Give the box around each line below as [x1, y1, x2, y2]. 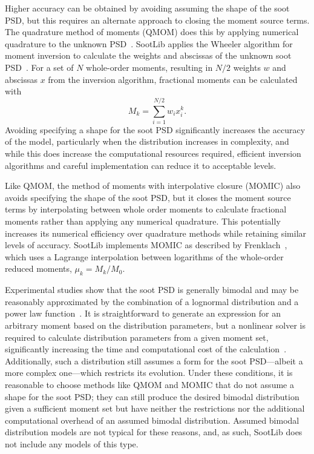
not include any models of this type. [5, 437, 139, 450]
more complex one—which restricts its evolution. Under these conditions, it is [5, 366, 293, 379]
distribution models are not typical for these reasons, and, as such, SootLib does [5, 426, 303, 438]
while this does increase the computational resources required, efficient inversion [5, 147, 301, 160]
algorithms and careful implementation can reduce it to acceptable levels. [5, 159, 276, 171]
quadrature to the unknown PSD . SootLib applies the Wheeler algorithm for [5, 37, 293, 50]
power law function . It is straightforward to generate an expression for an [5, 307, 281, 320]
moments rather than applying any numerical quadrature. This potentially [5, 215, 281, 228]
